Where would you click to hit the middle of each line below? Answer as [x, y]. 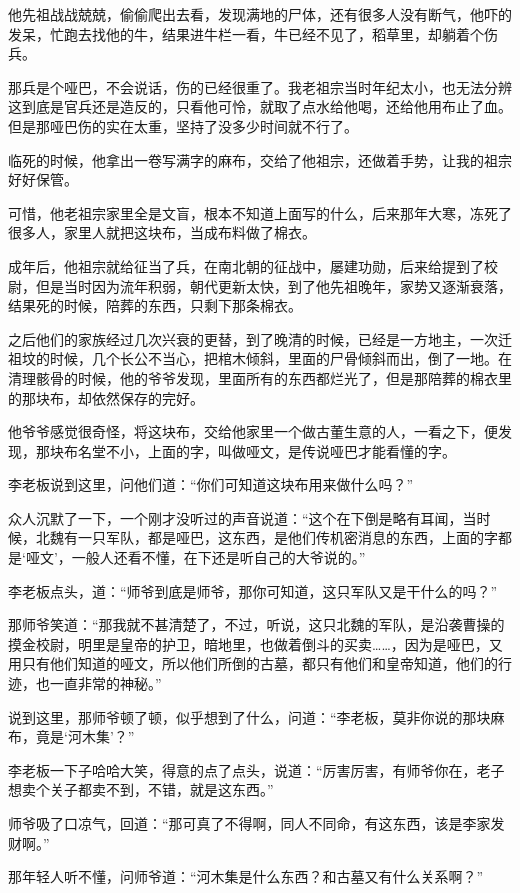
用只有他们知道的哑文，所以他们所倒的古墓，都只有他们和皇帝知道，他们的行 [260, 663]
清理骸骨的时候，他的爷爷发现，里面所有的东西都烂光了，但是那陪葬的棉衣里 [260, 377]
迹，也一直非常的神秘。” [85, 683]
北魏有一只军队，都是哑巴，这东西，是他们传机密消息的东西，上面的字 [266, 537]
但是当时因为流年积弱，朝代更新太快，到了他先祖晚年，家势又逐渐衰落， [273, 285]
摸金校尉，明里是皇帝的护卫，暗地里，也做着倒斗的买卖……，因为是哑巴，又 [255, 643]
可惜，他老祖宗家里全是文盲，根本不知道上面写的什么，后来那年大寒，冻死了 [260, 212]
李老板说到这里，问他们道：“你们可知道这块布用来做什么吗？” [211, 484]
